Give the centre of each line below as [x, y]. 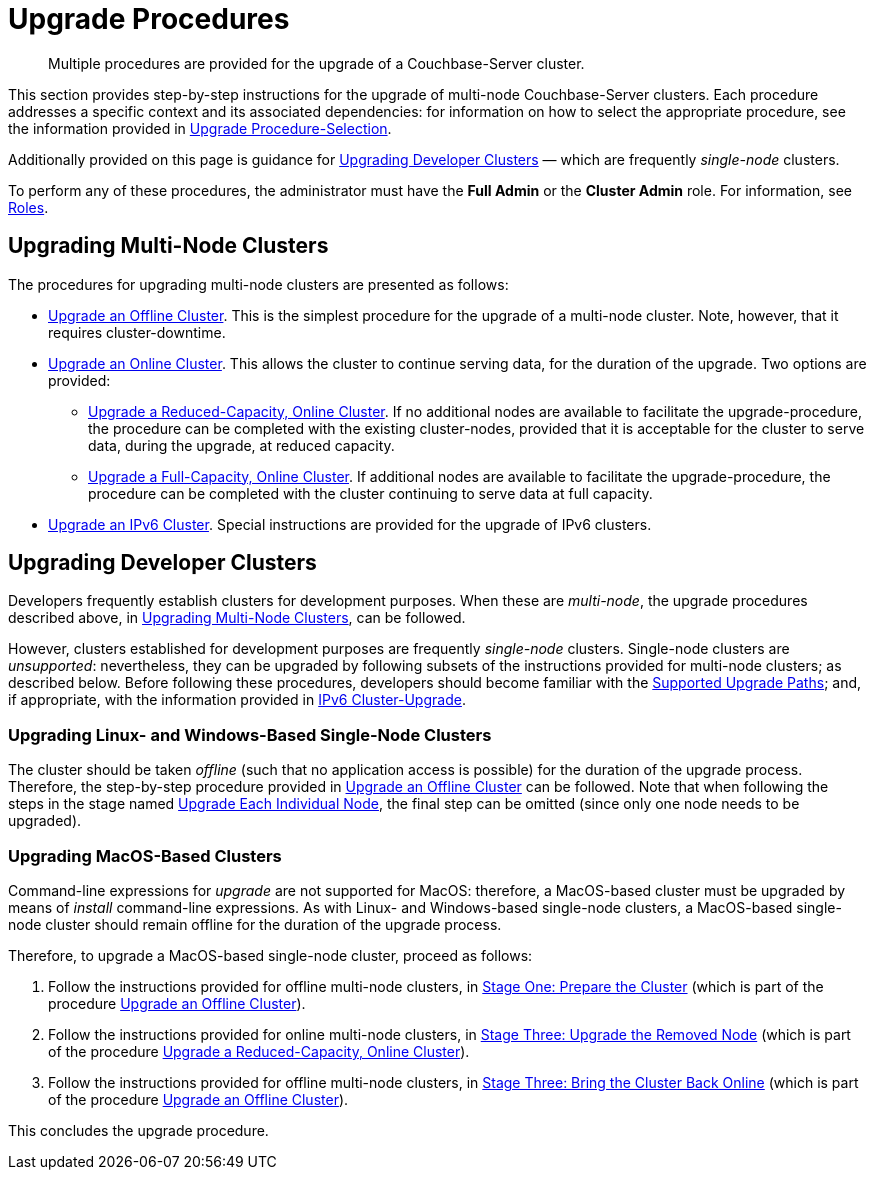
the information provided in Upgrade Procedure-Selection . [200, 128]
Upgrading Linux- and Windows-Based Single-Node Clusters [250, 734]
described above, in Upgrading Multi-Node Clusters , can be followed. [237, 618]
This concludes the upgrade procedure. [138, 1130]
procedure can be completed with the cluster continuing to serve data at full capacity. [370, 493]
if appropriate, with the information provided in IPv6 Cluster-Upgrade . [237, 700]
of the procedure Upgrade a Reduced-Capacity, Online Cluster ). [259, 1051]
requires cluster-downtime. [137, 332]
